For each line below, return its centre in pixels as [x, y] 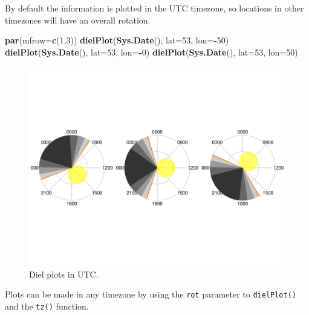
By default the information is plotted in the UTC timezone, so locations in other [154, 8]
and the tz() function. [47, 306]
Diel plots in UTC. [64, 274]
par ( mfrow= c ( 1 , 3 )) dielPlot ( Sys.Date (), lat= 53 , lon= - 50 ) [117, 40]
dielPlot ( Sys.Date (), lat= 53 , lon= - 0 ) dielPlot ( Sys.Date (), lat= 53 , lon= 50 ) [151, 52]
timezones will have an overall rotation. [78, 20]
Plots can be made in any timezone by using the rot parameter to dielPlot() [151, 294]
